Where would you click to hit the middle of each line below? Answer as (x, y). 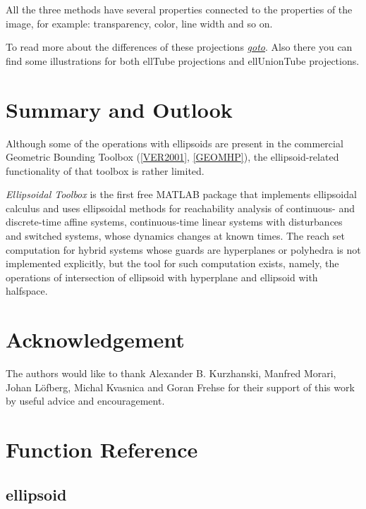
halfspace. (27, 291)
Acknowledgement (95, 339)
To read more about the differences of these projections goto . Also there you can (179, 47)
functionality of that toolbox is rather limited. (105, 170)
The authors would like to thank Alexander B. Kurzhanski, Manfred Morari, (171, 373)
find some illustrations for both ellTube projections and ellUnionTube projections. (183, 60)
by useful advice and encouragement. (85, 401)
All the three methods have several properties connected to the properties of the (179, 9)
